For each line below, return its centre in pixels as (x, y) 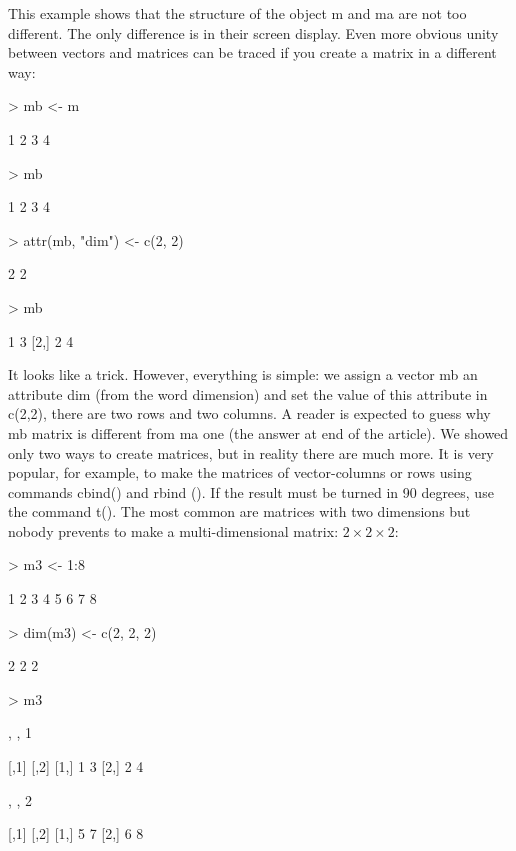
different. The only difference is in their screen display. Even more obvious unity (253, 32)
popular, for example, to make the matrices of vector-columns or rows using (240, 472)
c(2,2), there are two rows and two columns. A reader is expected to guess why (249, 413)
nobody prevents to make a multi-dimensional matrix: (173, 530)
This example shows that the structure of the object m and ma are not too (237, 13)
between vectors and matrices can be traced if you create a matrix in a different (252, 52)
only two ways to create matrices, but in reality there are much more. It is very (251, 452)
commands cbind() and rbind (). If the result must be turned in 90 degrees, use (251, 491)
